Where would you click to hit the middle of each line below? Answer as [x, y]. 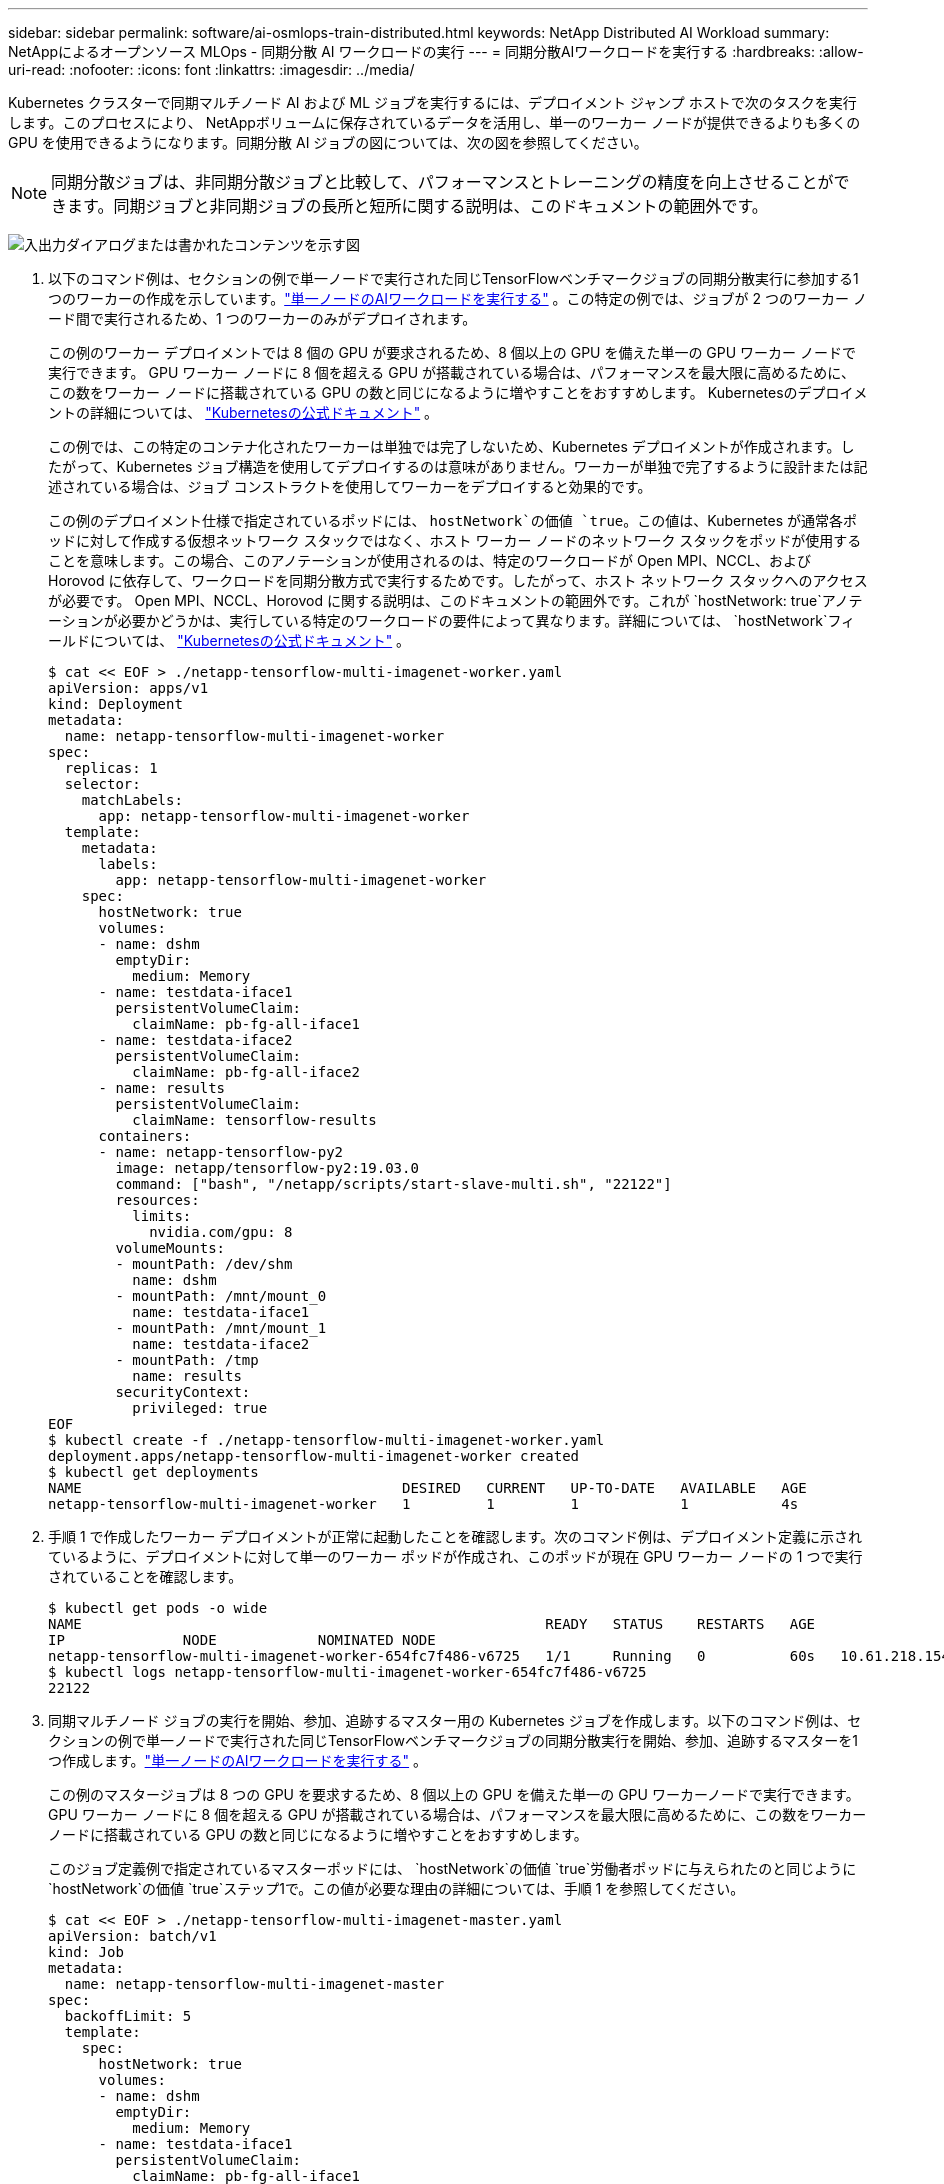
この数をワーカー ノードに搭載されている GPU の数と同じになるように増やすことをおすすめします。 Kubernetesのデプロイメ [458, 392]
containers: [145, 1136]
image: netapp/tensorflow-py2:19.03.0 [267, 1168]
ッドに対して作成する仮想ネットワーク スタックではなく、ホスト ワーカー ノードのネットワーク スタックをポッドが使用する [455, 540]
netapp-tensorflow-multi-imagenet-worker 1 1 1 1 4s [423, 1504]
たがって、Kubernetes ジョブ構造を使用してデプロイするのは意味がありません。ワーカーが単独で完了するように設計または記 [458, 466]
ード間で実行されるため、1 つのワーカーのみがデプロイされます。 [262, 318]
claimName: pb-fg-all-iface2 [246, 1072]
